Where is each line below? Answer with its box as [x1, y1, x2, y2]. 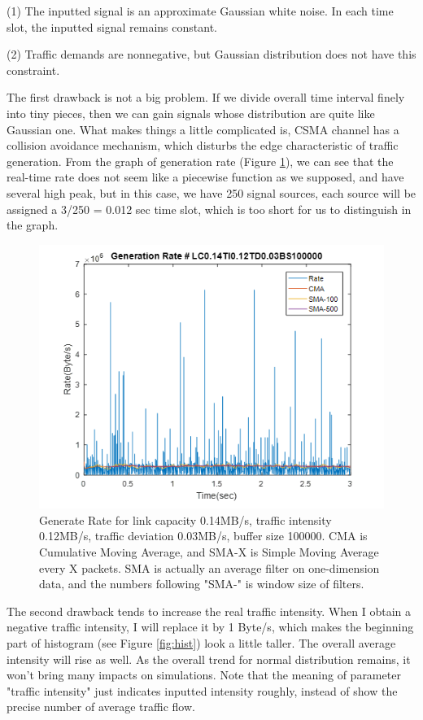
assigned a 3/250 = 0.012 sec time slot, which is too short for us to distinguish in [7, 200, 412, 217]
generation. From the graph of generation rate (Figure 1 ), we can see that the [7, 152, 394, 169]
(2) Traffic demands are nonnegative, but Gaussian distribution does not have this [7, 46, 416, 63]
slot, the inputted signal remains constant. [7, 18, 217, 35]
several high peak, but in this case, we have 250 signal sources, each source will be [7, 184, 416, 201]
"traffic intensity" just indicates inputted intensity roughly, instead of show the [7, 682, 398, 699]
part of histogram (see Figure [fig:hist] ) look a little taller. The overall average [7, 635, 396, 652]
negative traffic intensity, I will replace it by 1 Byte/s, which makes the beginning [7, 618, 414, 635]
